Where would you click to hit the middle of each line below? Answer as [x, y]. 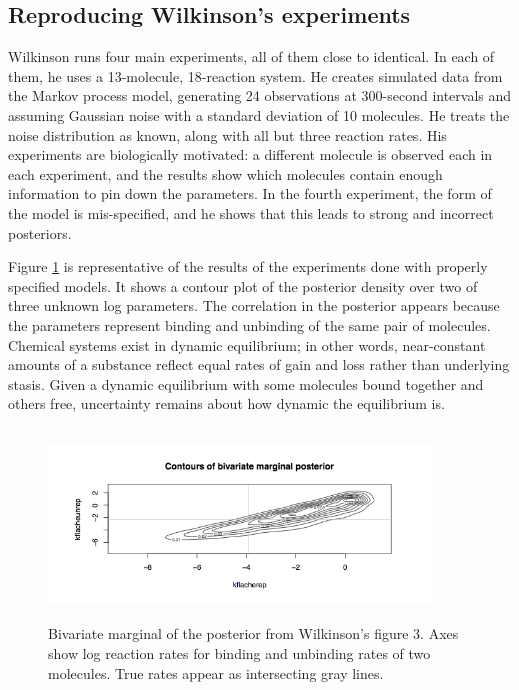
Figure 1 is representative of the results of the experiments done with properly [248, 266]
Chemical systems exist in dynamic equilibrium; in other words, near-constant [247, 344]
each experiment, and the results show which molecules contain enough [225, 173]
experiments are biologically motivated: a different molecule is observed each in [250, 154]
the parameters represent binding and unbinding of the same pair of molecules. [249, 324]
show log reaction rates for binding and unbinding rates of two [239, 653]
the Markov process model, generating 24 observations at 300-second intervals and [260, 95]
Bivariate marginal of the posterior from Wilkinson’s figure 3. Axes [253, 633]
